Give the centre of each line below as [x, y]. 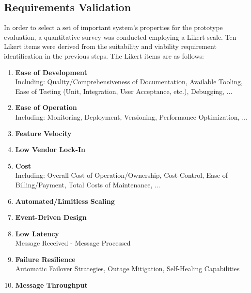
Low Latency [37, 233]
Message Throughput [51, 285]
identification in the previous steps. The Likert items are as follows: [104, 55]
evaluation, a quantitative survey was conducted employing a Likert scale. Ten [120, 37]
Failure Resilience [45, 259]
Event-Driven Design [51, 217]
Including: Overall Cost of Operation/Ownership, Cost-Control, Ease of [121, 175]
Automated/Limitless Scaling [65, 201]
